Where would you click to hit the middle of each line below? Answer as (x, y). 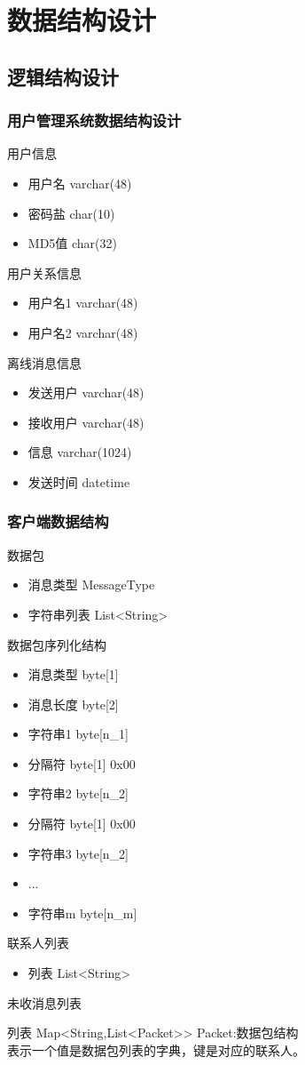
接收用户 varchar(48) (86, 422)
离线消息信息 (44, 362)
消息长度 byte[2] (73, 704)
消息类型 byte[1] (73, 674)
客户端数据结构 (58, 521)
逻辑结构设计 (63, 76)
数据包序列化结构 (57, 644)
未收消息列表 (44, 1002)
